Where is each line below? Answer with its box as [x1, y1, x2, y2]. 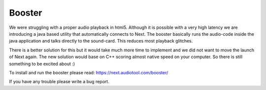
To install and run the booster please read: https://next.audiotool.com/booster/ [9, 69, 168, 75]
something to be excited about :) [9, 61, 75, 67]
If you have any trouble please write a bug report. [9, 79, 109, 85]
